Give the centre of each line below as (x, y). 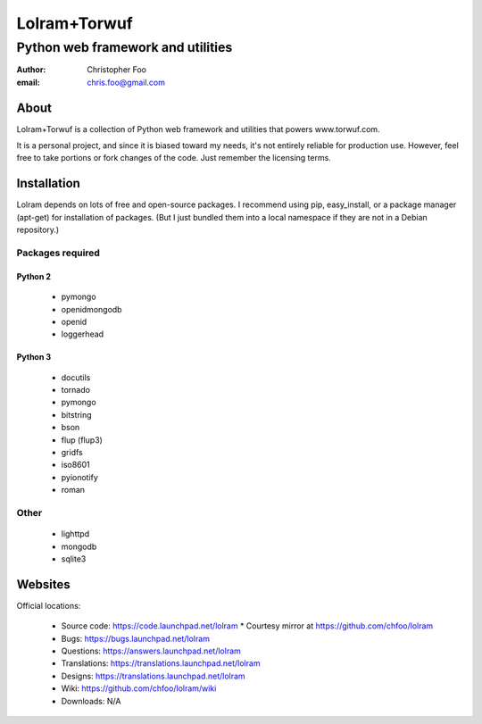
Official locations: (49, 605)
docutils (76, 377)
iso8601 (76, 465)
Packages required (58, 253)
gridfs (72, 453)
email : (28, 82)
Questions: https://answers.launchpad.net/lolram (151, 651)
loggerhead (83, 334)
